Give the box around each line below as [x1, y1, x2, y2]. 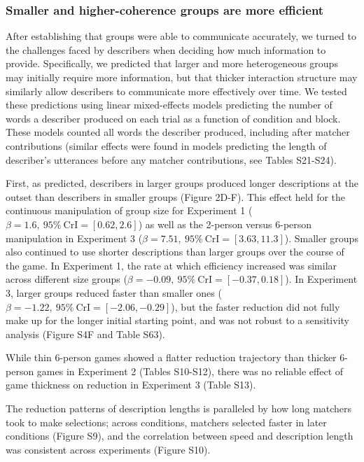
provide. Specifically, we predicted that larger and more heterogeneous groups [6, 56, 338, 71]
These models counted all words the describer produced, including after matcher [6, 125, 350, 139]
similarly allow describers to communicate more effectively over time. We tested [6, 83, 347, 98]
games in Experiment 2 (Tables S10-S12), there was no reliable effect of [36, 363, 344, 378]
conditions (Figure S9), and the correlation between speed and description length [6, 428, 353, 443]
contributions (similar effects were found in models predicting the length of [6, 138, 327, 153]
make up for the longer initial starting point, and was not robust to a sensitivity [6, 313, 349, 328]
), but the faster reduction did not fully [171, 299, 340, 314]
